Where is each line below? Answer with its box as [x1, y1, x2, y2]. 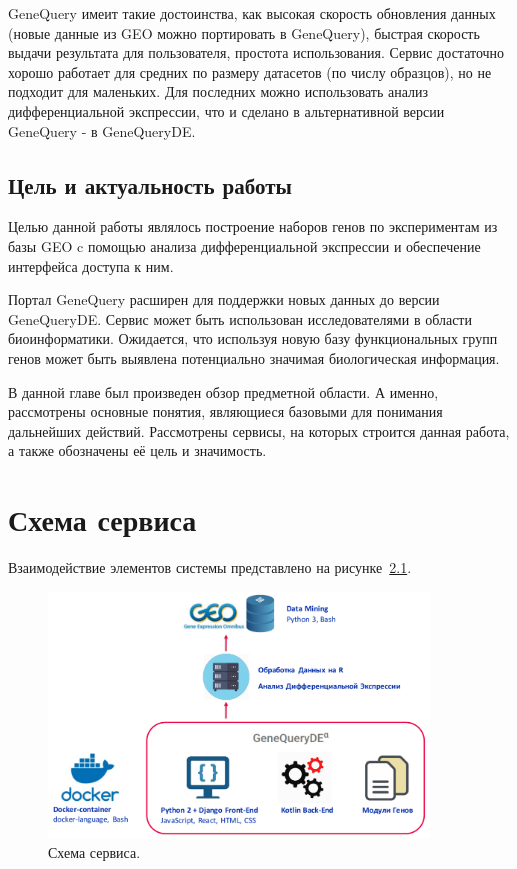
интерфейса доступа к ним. [8, 255, 174, 276]
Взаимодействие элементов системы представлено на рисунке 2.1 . [8, 557, 412, 578]
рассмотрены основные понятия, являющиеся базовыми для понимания [8, 401, 443, 422]
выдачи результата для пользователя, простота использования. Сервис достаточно [8, 42, 505, 63]
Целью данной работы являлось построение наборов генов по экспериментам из [8, 216, 498, 237]
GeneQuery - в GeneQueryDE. [8, 120, 196, 141]
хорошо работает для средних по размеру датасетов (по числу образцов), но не [8, 61, 492, 82]
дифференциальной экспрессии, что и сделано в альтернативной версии [8, 100, 445, 121]
